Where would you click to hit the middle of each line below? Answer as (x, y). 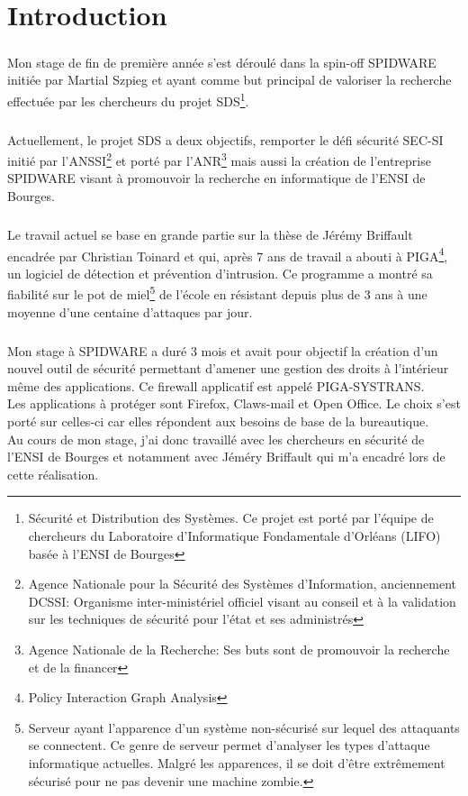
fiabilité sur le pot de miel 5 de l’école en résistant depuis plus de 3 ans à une (217, 293)
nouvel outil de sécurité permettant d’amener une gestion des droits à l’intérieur (228, 368)
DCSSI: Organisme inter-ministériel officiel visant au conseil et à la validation (242, 601)
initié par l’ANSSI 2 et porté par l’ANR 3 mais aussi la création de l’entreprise (219, 159)
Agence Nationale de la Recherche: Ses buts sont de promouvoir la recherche (239, 649)
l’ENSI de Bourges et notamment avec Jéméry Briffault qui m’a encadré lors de (226, 457)
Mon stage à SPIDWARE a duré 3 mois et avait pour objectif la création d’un (223, 350)
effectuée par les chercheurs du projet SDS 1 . (128, 99)
